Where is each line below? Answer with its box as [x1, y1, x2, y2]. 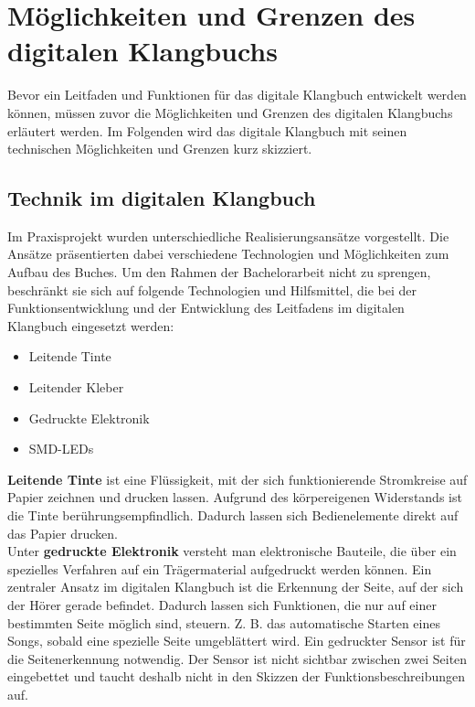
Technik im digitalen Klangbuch [7, 184, 316, 212]
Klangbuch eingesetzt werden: [7, 316, 174, 335]
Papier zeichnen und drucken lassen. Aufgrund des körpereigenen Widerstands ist [7, 487, 462, 507]
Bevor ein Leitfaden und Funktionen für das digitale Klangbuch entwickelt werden [7, 85, 467, 104]
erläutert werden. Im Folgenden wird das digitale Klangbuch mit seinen [7, 121, 407, 140]
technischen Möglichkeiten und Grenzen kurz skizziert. [7, 139, 312, 158]
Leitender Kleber [28, 378, 124, 397]
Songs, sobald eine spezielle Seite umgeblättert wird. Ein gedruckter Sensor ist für [7, 631, 466, 650]
